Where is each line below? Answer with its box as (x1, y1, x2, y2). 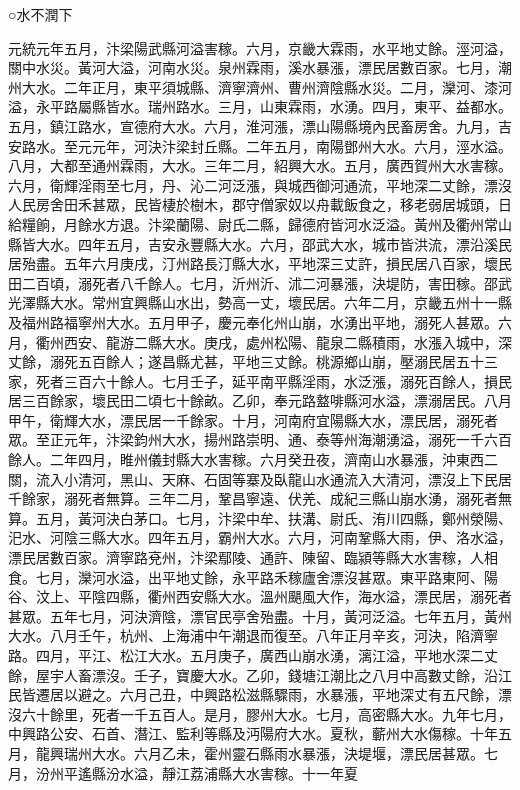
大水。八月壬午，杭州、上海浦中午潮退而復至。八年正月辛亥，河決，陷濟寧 (8, 625, 498, 646)
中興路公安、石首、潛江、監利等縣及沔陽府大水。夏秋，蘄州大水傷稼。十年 (8, 723, 498, 744)
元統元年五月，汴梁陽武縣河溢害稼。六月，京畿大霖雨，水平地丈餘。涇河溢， (8, 37, 512, 58)
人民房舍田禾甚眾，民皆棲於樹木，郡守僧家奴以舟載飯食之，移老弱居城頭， (8, 194, 498, 215)
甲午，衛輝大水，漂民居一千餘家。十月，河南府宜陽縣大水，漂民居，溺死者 (8, 409, 498, 430)
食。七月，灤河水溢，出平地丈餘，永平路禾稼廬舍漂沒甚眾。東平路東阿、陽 (8, 566, 498, 587)
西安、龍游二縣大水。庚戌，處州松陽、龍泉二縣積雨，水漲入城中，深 (63, 331, 512, 352)
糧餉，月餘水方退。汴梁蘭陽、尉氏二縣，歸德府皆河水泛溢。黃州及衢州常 (21, 213, 498, 234)
